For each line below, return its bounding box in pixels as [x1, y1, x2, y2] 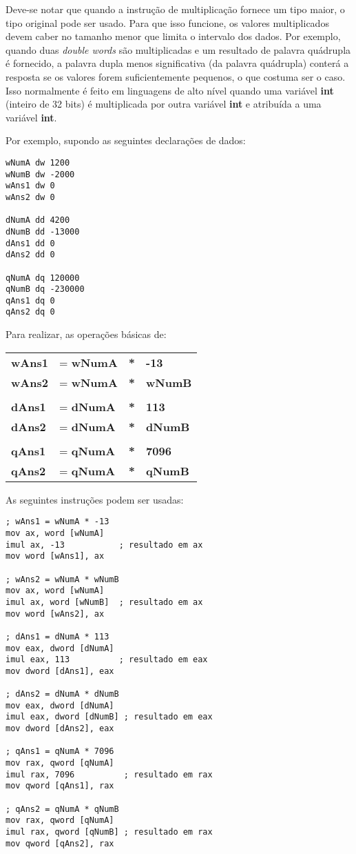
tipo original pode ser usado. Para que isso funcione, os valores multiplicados [6, 15, 329, 30]
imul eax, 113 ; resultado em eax [6, 655, 208, 665]
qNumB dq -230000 [6, 284, 85, 295]
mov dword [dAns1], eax [6, 666, 114, 676]
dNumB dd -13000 [6, 226, 80, 237]
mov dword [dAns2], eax [6, 724, 114, 734]
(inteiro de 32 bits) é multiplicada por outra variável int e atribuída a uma [6, 97, 322, 111]
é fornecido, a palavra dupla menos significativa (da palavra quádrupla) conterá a [6, 56, 349, 70]
